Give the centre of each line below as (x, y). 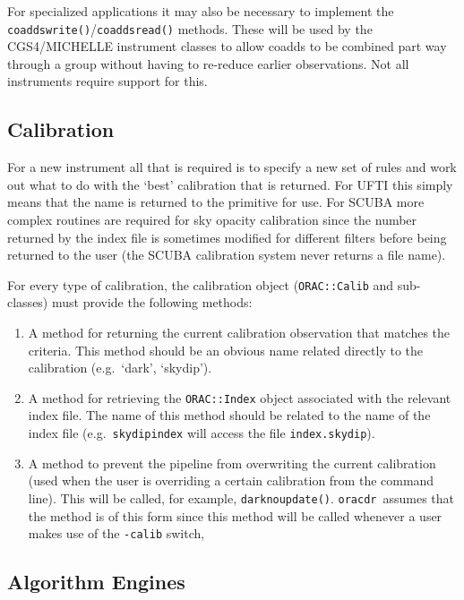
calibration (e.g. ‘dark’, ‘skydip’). (120, 368)
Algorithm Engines (96, 582)
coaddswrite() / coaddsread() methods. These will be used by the (190, 28)
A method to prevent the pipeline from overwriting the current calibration (232, 463)
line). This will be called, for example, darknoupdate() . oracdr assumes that (241, 497)
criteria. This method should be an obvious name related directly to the (226, 350)
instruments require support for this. (107, 81)
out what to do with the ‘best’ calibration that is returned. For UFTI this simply (230, 184)
